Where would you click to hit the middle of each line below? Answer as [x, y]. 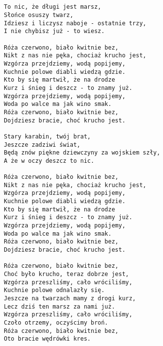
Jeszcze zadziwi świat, [42, 145]
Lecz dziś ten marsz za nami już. [60, 306]
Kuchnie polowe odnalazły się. [54, 290]
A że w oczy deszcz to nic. [49, 161]
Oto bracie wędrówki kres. [47, 339]
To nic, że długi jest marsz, [53, 7]
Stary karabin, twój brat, [47, 136]
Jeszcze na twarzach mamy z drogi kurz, [70, 299]
